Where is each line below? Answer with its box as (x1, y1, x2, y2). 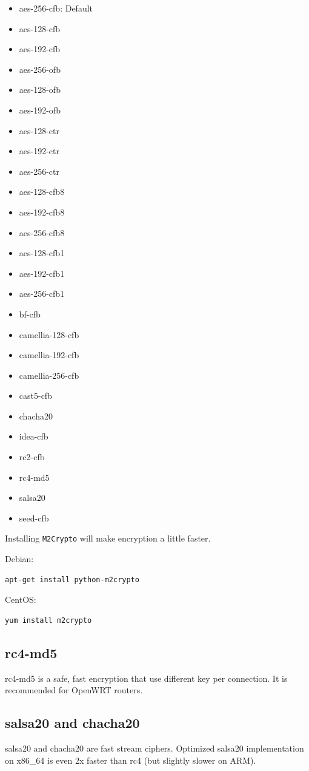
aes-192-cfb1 (19, 267, 65, 279)
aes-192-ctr (19, 144, 60, 157)
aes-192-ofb (19, 103, 61, 116)
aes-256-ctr (19, 165, 60, 177)
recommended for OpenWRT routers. (5, 684, 143, 696)
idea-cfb (19, 430, 48, 443)
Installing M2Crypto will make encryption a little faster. (5, 532, 211, 545)
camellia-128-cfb (19, 328, 79, 341)
